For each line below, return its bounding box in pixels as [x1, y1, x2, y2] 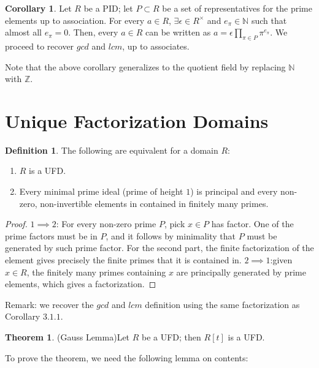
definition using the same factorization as [145, 298, 300, 310]
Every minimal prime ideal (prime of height [19, 185, 183, 198]
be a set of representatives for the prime [162, 2, 312, 14]
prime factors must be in [5, 229, 98, 242]
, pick [164, 217, 185, 230]
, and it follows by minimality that [106, 229, 236, 242]
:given [270, 253, 293, 266]
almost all [5, 26, 42, 39]
